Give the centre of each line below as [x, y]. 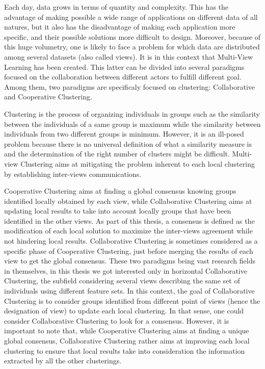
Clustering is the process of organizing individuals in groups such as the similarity [132, 113]
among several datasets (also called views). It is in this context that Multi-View [129, 56]
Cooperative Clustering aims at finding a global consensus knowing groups [120, 191]
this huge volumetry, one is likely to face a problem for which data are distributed [132, 47]
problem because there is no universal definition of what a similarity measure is [128, 143]
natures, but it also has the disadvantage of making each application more [120, 27]
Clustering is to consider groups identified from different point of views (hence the [132, 300]
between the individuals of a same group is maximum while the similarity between [132, 124]
